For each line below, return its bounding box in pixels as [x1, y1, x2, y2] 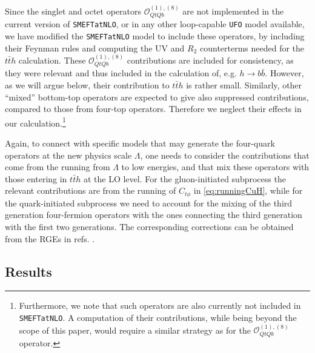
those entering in [5, 172, 67, 185]
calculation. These [18, 53, 86, 66]
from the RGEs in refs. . [5, 232, 95, 245]
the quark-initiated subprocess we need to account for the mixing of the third [5, 196, 293, 209]
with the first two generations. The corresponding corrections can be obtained [5, 220, 294, 233]
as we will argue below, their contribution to [5, 78, 170, 91]
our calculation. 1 [5, 114, 66, 129]
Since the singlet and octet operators [5, 4, 142, 17]
